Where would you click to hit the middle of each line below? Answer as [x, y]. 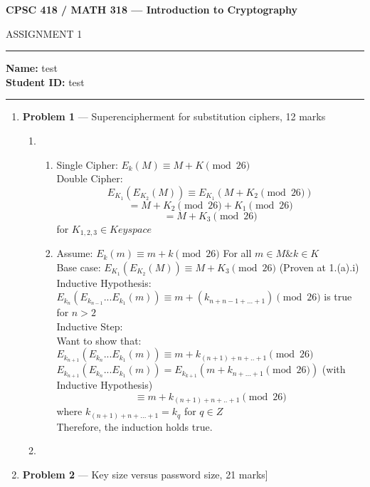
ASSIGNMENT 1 [44, 33]
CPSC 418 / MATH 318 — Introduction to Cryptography [152, 9]
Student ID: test [45, 82]
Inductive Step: [90, 326]
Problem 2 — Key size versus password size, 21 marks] [145, 474]
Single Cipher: [87, 164]
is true [338, 297]
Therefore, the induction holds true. [134, 426]
